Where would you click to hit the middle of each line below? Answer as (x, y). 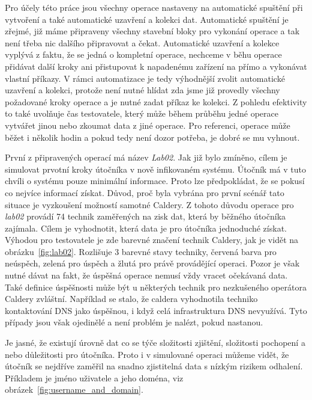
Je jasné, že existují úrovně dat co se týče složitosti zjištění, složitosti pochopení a (155, 343)
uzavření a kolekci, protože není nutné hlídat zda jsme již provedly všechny (142, 90)
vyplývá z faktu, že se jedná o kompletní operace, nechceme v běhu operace (143, 54)
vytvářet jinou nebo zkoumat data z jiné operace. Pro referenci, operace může (148, 125)
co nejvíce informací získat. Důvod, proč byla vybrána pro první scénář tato (145, 192)
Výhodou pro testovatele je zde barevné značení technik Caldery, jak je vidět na (152, 240)
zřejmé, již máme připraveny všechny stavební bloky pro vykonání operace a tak (152, 31)
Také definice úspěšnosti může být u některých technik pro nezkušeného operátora (156, 287)
